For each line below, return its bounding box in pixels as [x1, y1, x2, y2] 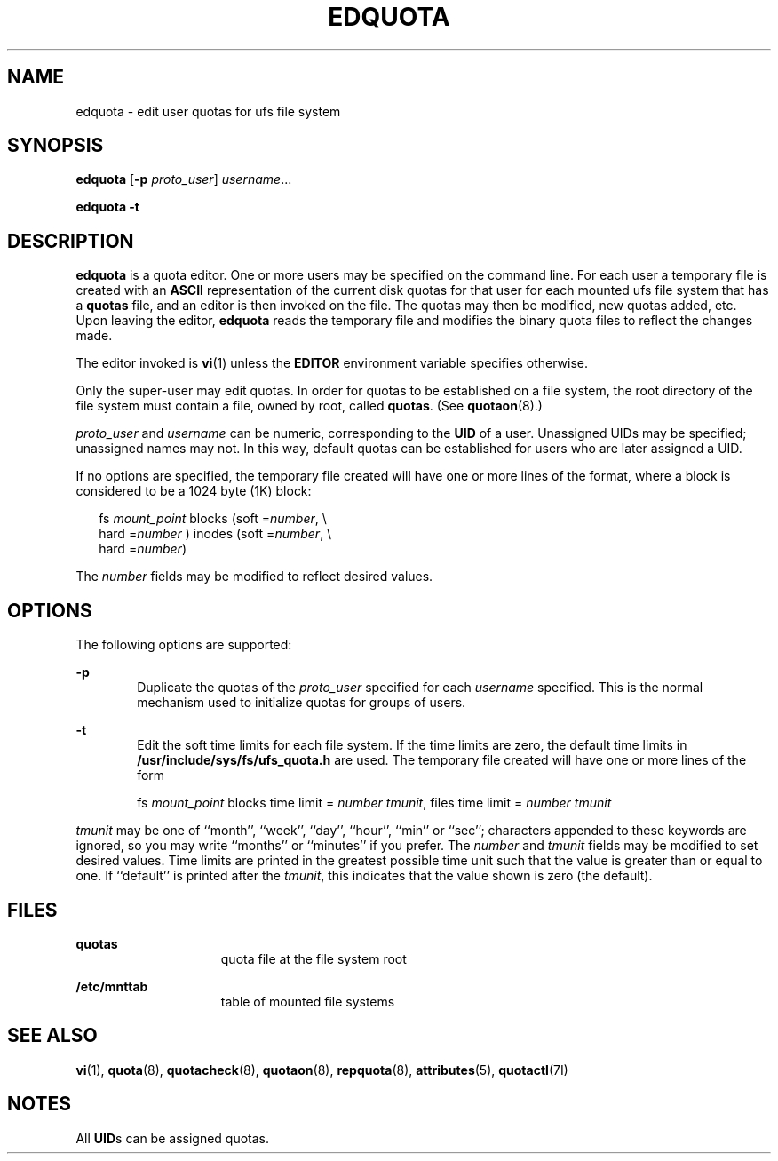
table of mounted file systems [220, 993, 395, 1009]
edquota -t [75, 199, 139, 215]
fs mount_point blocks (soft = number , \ [99, 511, 327, 527]
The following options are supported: [75, 637, 292, 653]
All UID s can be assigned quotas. [75, 1130, 270, 1146]
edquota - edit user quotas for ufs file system [75, 103, 341, 119]
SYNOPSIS [7, 134, 104, 157]
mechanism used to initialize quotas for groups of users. [137, 695, 466, 711]
